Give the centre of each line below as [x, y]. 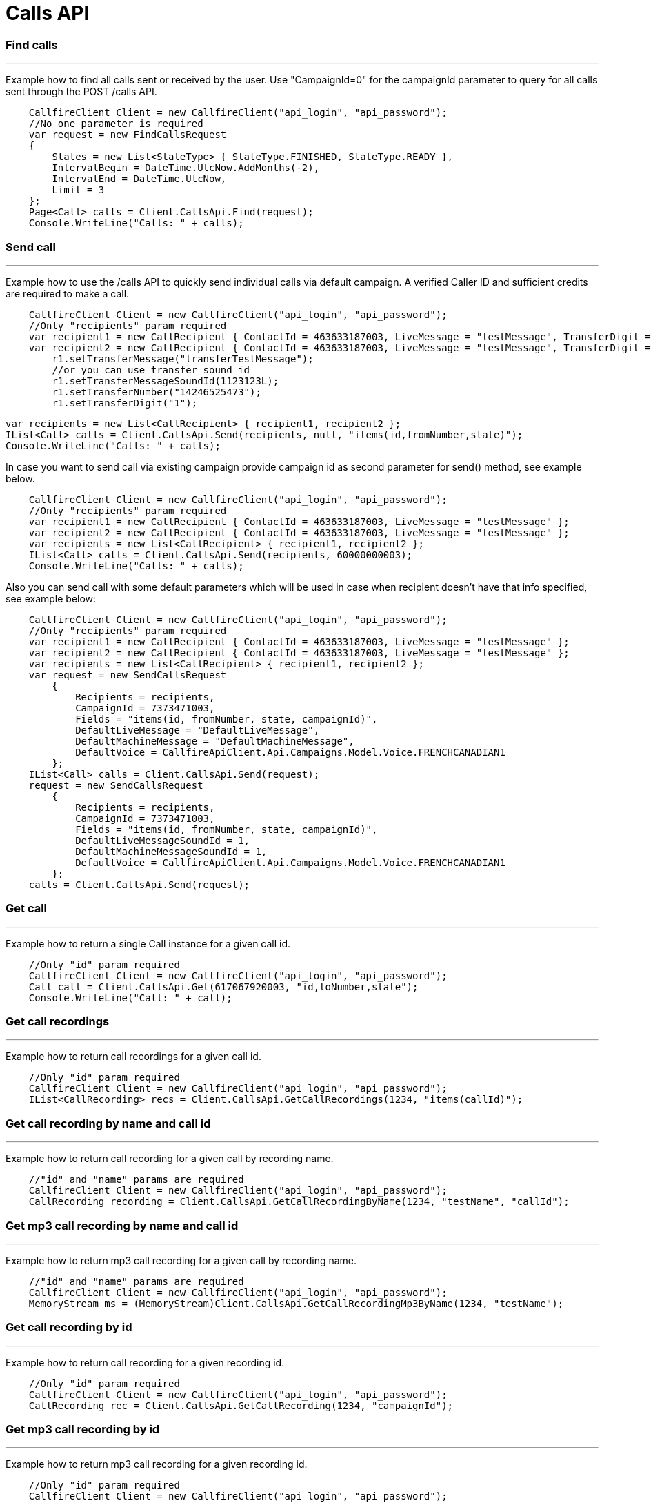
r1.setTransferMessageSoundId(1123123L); [166, 381]
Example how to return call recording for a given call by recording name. [170, 1159]
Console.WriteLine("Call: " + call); [130, 998]
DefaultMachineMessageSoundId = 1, [171, 851]
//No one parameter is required [116, 124]
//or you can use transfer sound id [151, 370]
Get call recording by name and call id [108, 1123]
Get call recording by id [69, 1327]
